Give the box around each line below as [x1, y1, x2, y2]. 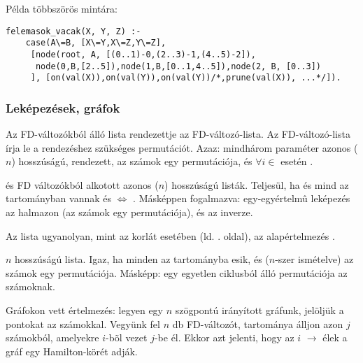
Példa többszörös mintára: [6, 1, 118, 15]
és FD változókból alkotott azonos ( [6, 177, 159, 192]
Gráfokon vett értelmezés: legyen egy [6, 303, 163, 318]
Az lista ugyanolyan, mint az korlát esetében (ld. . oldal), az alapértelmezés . [6, 228, 335, 243]
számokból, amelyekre [6, 330, 99, 345]
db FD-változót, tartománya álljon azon [172, 316, 343, 331]
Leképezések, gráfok [6, 99, 120, 116]
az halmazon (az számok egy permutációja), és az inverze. [6, 205, 253, 220]
